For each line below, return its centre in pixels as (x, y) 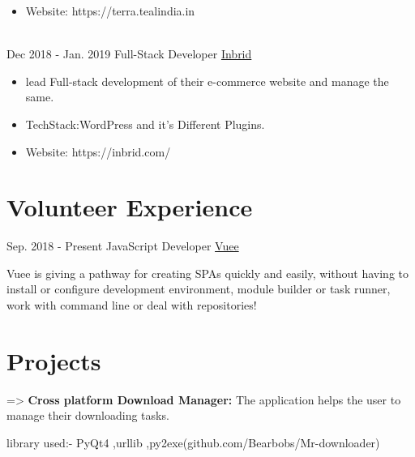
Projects (54, 360)
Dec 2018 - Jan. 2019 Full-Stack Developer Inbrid (129, 54)
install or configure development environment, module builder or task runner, (199, 289)
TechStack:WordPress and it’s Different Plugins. (145, 124)
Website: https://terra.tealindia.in (110, 11)
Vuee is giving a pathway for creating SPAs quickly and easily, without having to (207, 273)
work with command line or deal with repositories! (132, 305)
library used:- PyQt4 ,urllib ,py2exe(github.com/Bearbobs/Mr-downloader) (193, 442)
